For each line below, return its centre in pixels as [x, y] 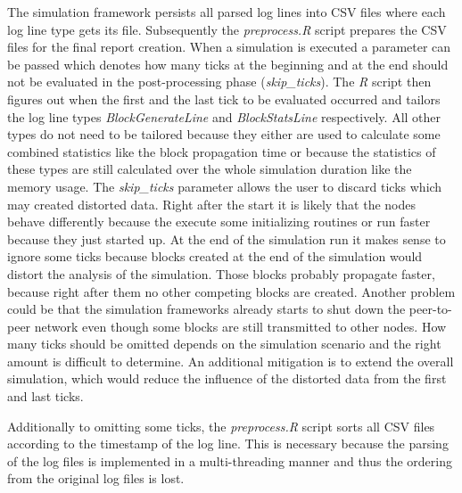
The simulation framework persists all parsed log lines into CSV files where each [227, 12]
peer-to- [430, 309]
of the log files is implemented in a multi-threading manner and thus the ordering [230, 460]
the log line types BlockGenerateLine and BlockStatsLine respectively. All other [224, 116]
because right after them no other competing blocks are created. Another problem [231, 291]
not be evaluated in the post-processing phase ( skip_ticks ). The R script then [219, 82]
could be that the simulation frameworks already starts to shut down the [206, 309]
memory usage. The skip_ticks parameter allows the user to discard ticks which [225, 186]
